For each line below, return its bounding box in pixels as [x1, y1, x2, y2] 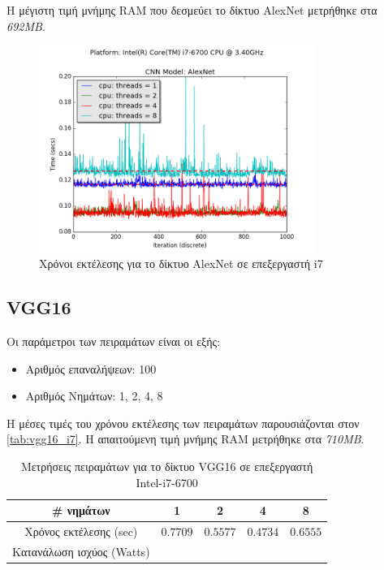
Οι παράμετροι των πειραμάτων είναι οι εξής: [6, 332, 221, 349]
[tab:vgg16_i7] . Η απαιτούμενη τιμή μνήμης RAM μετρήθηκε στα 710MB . [6, 430, 365, 447]
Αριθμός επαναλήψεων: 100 [25, 360, 157, 377]
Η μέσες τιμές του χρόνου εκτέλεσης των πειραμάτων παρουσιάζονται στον [6, 414, 360, 431]
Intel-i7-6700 [136, 473, 198, 490]
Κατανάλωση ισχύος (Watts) [12, 542, 150, 559]
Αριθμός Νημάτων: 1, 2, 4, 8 [25, 387, 163, 404]
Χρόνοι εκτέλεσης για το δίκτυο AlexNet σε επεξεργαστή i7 [39, 255, 323, 272]
